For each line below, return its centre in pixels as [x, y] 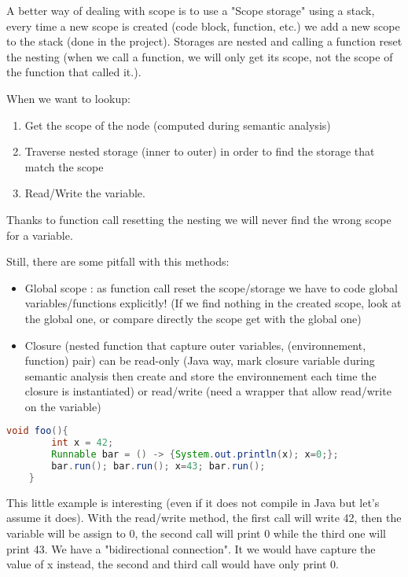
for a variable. [40, 235]
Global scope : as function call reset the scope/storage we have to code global [211, 287]
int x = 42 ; [83, 443]
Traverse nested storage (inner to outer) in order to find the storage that [200, 151]
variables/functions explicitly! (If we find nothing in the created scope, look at [213, 303]
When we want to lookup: [68, 98]
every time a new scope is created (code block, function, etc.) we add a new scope [203, 26]
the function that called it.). [74, 72]
